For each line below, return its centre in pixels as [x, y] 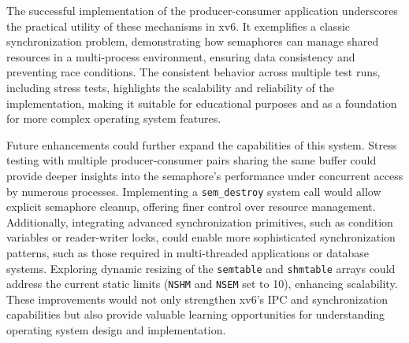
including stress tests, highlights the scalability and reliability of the [170, 87]
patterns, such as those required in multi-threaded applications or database [188, 252]
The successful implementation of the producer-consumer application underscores [202, 10]
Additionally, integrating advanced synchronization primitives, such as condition [200, 221]
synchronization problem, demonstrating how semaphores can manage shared [193, 41]
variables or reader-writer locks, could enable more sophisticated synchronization [201, 237]
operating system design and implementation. [116, 330]
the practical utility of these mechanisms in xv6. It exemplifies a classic [178, 26]
